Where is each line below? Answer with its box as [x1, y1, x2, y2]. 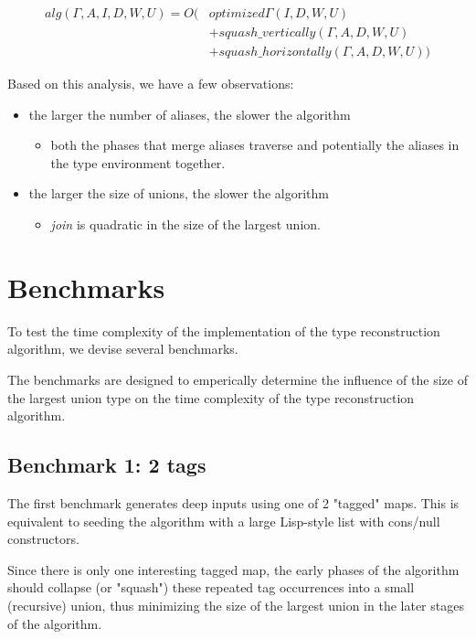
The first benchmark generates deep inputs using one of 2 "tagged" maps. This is [7, 493, 460, 512]
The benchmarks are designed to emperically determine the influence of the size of [7, 369, 468, 389]
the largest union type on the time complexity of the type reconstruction [7, 388, 415, 407]
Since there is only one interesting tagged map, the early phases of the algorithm [7, 559, 460, 579]
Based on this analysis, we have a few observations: [7, 74, 294, 93]
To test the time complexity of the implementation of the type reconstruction [7, 321, 440, 340]
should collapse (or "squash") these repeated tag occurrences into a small [7, 578, 415, 597]
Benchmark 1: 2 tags [7, 451, 206, 479]
